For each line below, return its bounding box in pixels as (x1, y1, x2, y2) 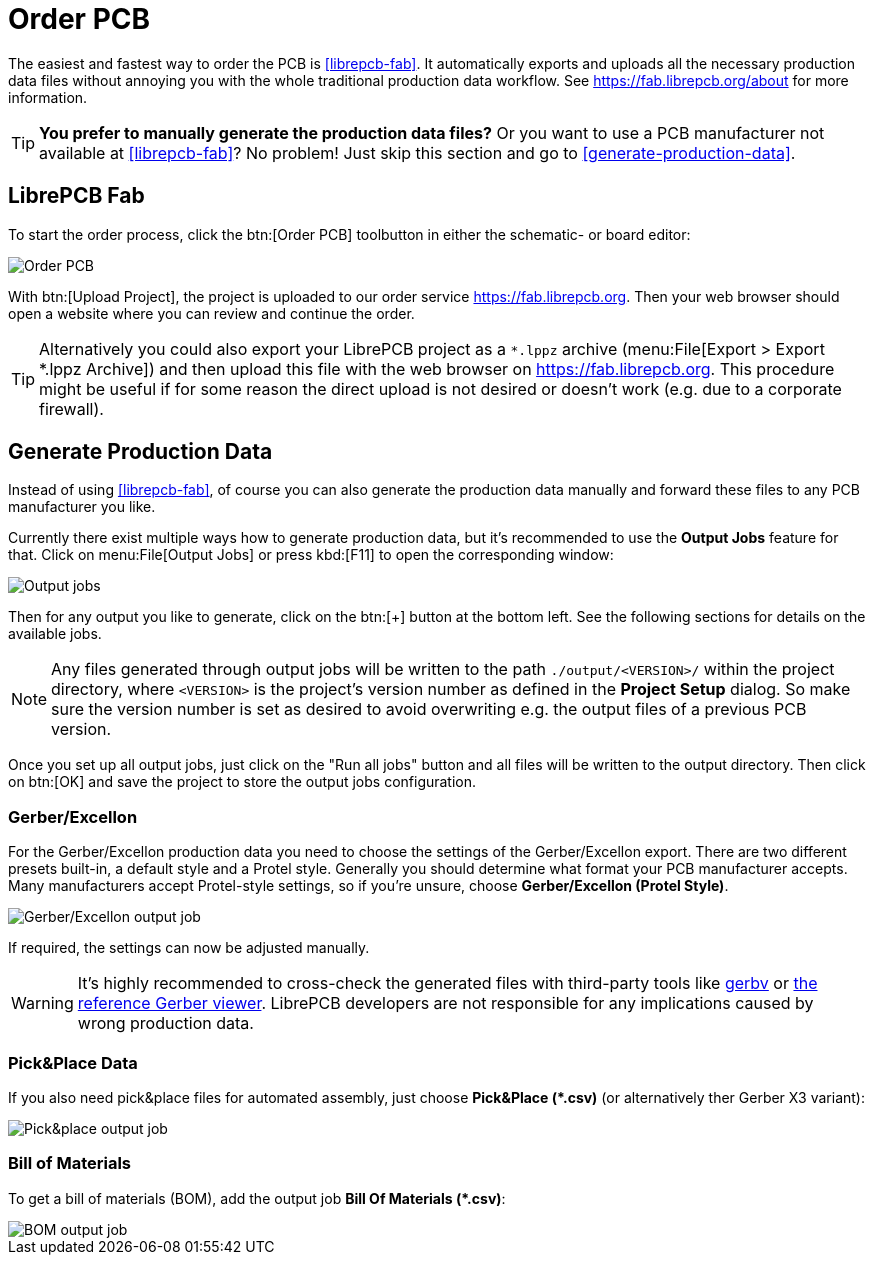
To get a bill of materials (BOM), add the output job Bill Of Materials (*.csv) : (8, 1189, 506, 1207)
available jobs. (8, 625, 102, 643)
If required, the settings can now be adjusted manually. (8, 939, 370, 957)
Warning (11, 993, 74, 1014)
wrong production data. (77, 1013, 254, 1034)
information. (8, 88, 88, 106)
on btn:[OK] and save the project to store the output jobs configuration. (8, 773, 477, 791)
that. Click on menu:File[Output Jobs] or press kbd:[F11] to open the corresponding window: (8, 546, 614, 564)
